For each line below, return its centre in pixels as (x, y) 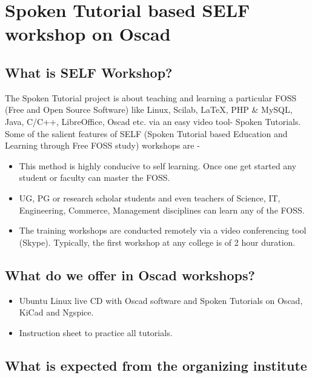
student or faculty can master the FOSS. (95, 177)
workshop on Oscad (88, 34)
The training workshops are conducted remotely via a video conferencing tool (163, 230)
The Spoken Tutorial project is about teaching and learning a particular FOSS (151, 97)
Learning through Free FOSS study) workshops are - (102, 145)
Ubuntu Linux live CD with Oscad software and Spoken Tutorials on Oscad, (161, 300)
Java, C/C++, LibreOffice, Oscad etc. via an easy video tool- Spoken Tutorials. (153, 121)
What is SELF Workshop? (89, 72)
